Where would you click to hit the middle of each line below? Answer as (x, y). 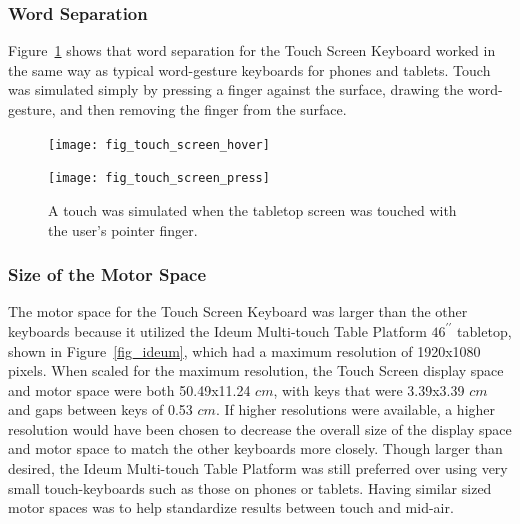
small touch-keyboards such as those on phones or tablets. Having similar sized (250, 487)
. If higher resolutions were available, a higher (355, 409)
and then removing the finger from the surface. (203, 109)
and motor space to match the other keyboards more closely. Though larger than (255, 448)
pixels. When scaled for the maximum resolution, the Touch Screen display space (256, 370)
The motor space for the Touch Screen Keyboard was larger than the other (238, 311)
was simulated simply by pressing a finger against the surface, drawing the (236, 89)
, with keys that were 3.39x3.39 (369, 389)
